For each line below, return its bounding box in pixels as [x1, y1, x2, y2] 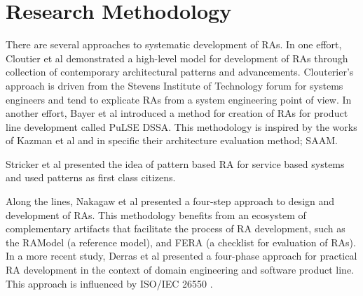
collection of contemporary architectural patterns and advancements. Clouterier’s [6, 64, 354, 79]
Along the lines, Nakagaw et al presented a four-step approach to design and [6, 194, 335, 209]
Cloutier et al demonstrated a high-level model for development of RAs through [6, 50, 348, 65]
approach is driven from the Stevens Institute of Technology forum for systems [6, 78, 343, 92]
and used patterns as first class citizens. [6, 170, 176, 185]
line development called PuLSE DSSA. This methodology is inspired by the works [6, 119, 357, 134]
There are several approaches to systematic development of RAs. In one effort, [6, 37, 342, 52]
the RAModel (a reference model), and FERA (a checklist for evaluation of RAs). [6, 234, 356, 249]
